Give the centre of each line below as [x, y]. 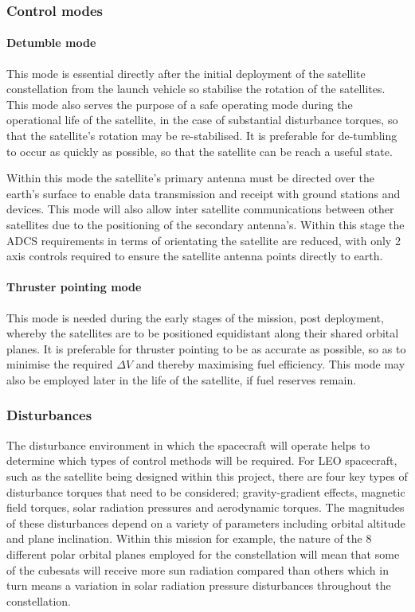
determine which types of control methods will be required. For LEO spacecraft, [202, 460]
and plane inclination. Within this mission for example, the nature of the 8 [189, 538]
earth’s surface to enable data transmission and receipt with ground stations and [204, 193]
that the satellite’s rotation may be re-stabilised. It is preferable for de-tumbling [202, 136]
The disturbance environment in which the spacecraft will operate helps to [188, 444]
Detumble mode [51, 43]
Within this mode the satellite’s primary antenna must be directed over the [191, 178]
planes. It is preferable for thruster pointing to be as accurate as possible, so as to [206, 348]
